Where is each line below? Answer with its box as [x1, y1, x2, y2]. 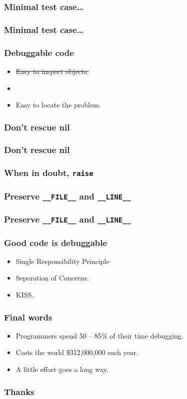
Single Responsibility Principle [15, 255, 109, 266]
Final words [4, 310, 52, 323]
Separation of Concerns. [15, 272, 89, 283]
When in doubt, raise [4, 166, 93, 179]
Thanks [4, 385, 34, 397]
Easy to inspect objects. [15, 65, 89, 76]
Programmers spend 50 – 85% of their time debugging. [15, 330, 183, 340]
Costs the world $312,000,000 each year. [15, 347, 138, 357]
